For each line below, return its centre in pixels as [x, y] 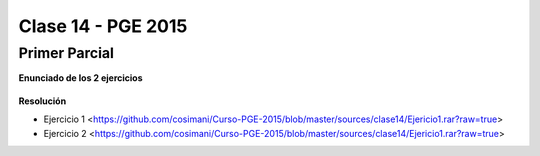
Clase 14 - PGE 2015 [103, 26]
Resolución [42, 101]
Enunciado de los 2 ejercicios [81, 78]
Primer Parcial [66, 53]
